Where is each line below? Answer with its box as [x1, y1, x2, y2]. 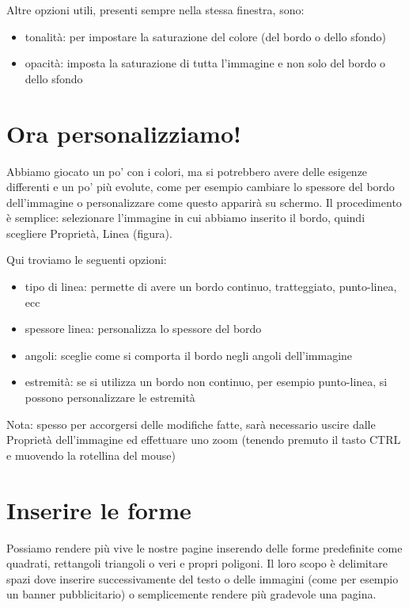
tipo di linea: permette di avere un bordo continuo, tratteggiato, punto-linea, [25, 278, 397, 295]
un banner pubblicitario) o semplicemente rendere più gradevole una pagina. [6, 586, 377, 602]
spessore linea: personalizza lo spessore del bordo [25, 320, 262, 337]
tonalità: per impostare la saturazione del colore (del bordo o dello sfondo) [25, 28, 387, 44]
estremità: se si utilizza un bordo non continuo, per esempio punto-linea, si [25, 373, 388, 390]
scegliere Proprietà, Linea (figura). [6, 224, 172, 241]
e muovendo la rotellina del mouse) [6, 446, 176, 463]
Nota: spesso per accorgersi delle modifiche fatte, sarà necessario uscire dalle [6, 415, 376, 432]
